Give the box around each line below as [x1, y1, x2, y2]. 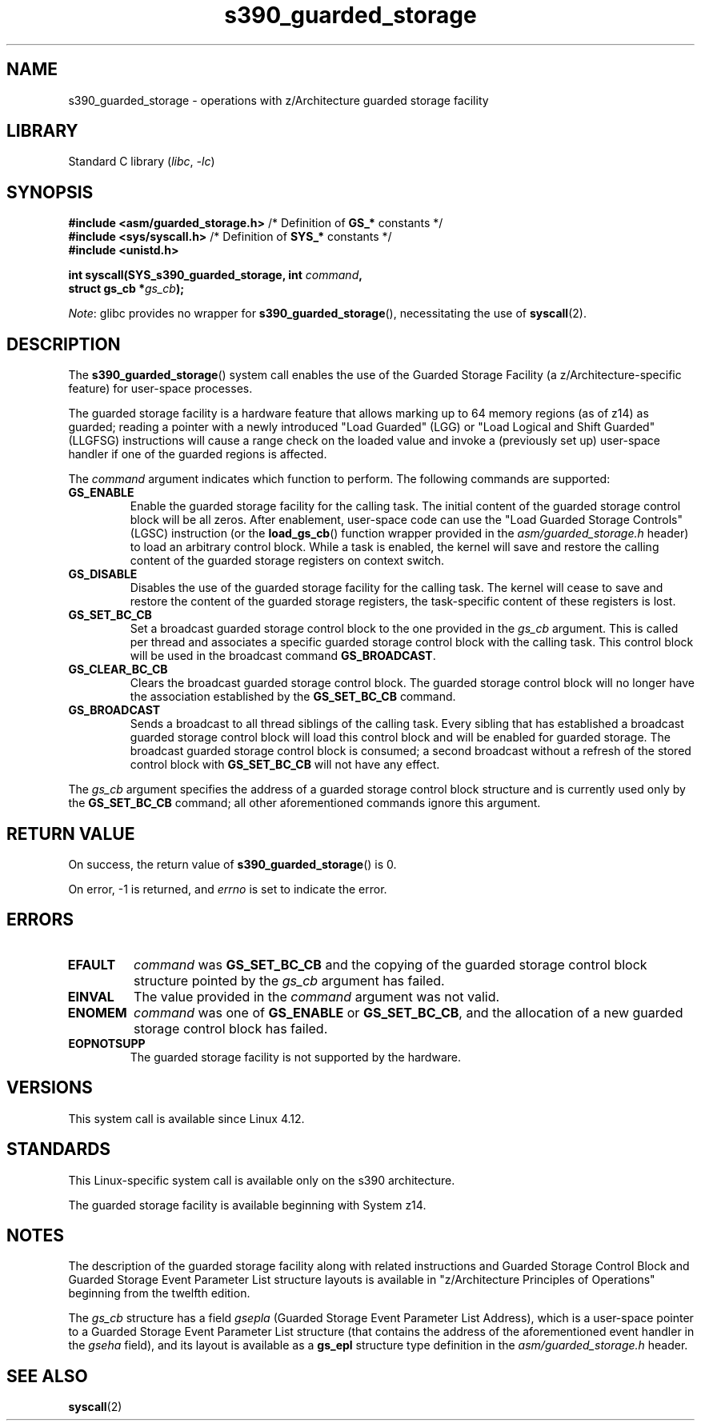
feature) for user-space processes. [68, 382, 253, 396]
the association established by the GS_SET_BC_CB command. [130, 690, 456, 704]
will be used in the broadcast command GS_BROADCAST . [130, 649, 436, 663]
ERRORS [6, 909, 74, 930]
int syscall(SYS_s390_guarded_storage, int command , [68, 268, 363, 282]
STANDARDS [6, 1139, 111, 1160]
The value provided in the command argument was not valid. [134, 988, 500, 1005]
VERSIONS [6, 1077, 93, 1098]
